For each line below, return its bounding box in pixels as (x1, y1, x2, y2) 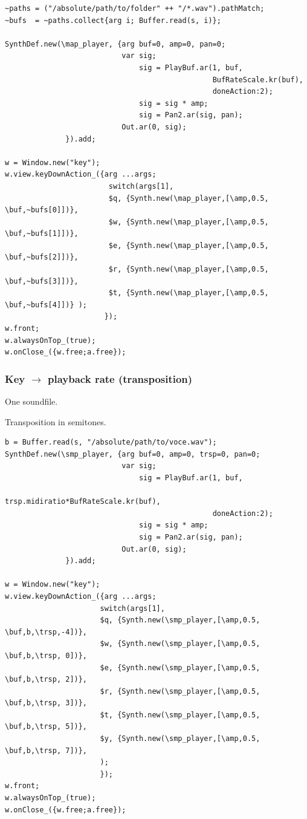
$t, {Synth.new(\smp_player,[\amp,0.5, (100, 710, 260, 719)
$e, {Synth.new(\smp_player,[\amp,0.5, (100, 663, 260, 672)
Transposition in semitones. (5, 415, 106, 428)
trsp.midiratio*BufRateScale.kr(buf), (5, 497, 161, 506)
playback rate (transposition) (48, 371, 193, 386)
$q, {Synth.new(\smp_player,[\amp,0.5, (100, 616, 260, 625)
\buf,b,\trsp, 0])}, (5, 651, 88, 660)
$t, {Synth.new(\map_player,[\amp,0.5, (108, 289, 269, 298)
